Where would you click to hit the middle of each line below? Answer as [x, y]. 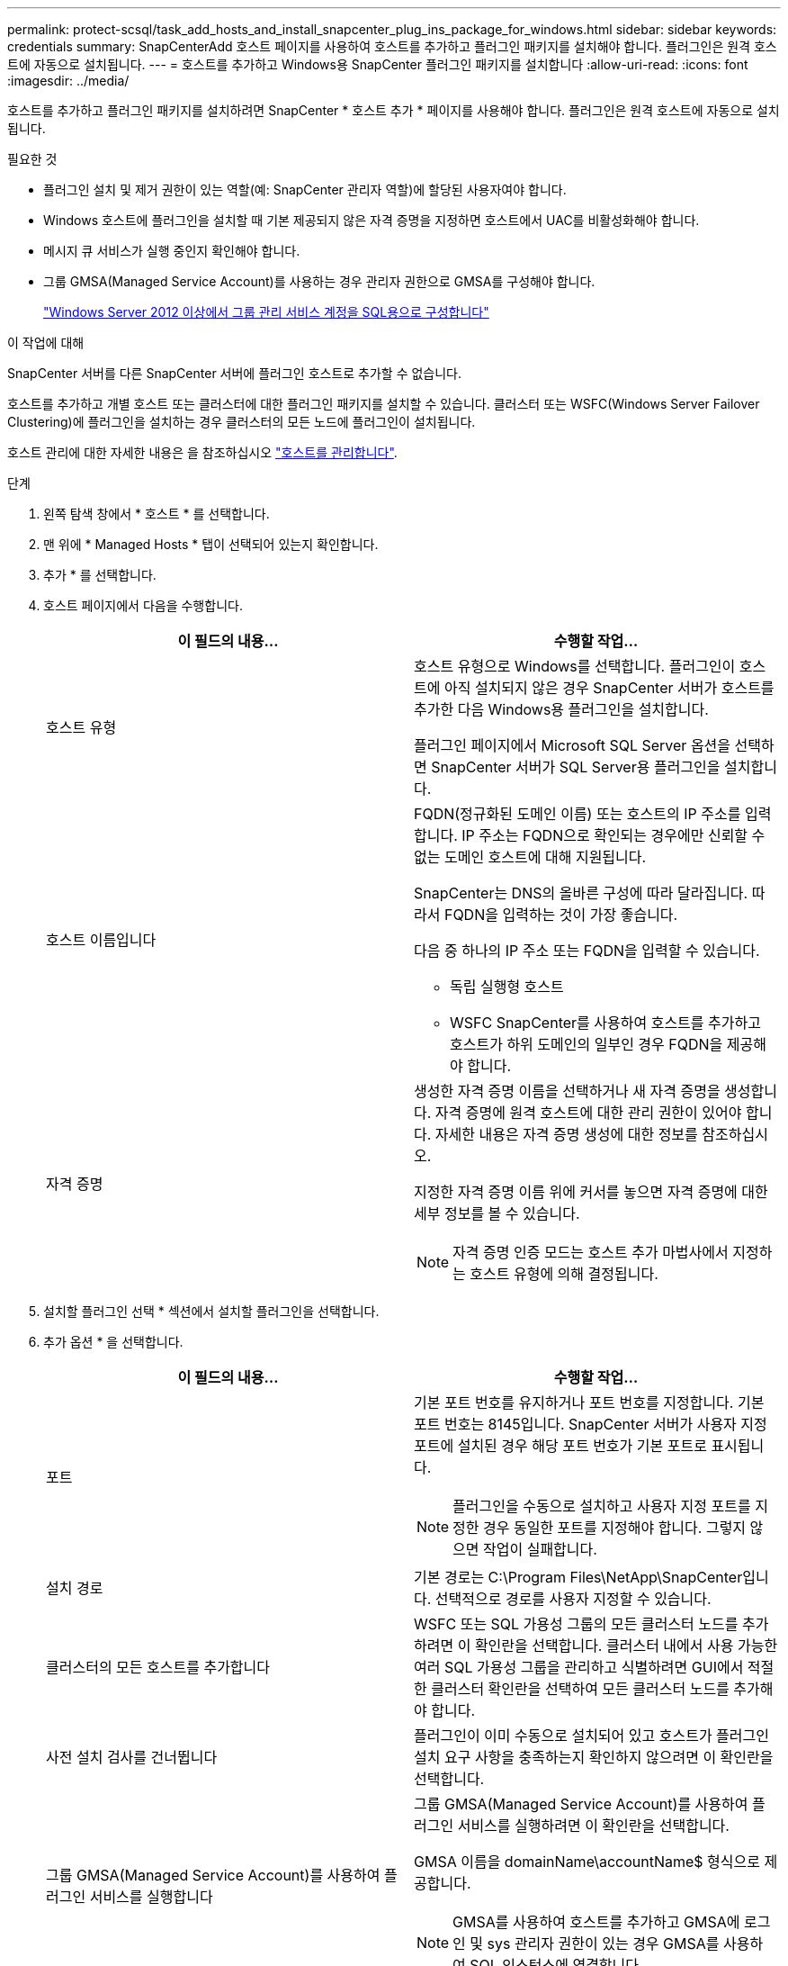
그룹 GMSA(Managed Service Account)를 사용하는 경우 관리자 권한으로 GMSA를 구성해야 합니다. [319, 281]
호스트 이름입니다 [101, 940]
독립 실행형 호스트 [507, 987]
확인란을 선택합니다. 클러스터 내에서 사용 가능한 [626, 1646]
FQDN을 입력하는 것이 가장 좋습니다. [561, 915]
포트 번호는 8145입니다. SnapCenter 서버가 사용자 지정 [591, 1424]
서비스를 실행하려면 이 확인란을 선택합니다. [593, 1826]
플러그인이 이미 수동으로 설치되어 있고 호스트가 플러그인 [592, 1736]
